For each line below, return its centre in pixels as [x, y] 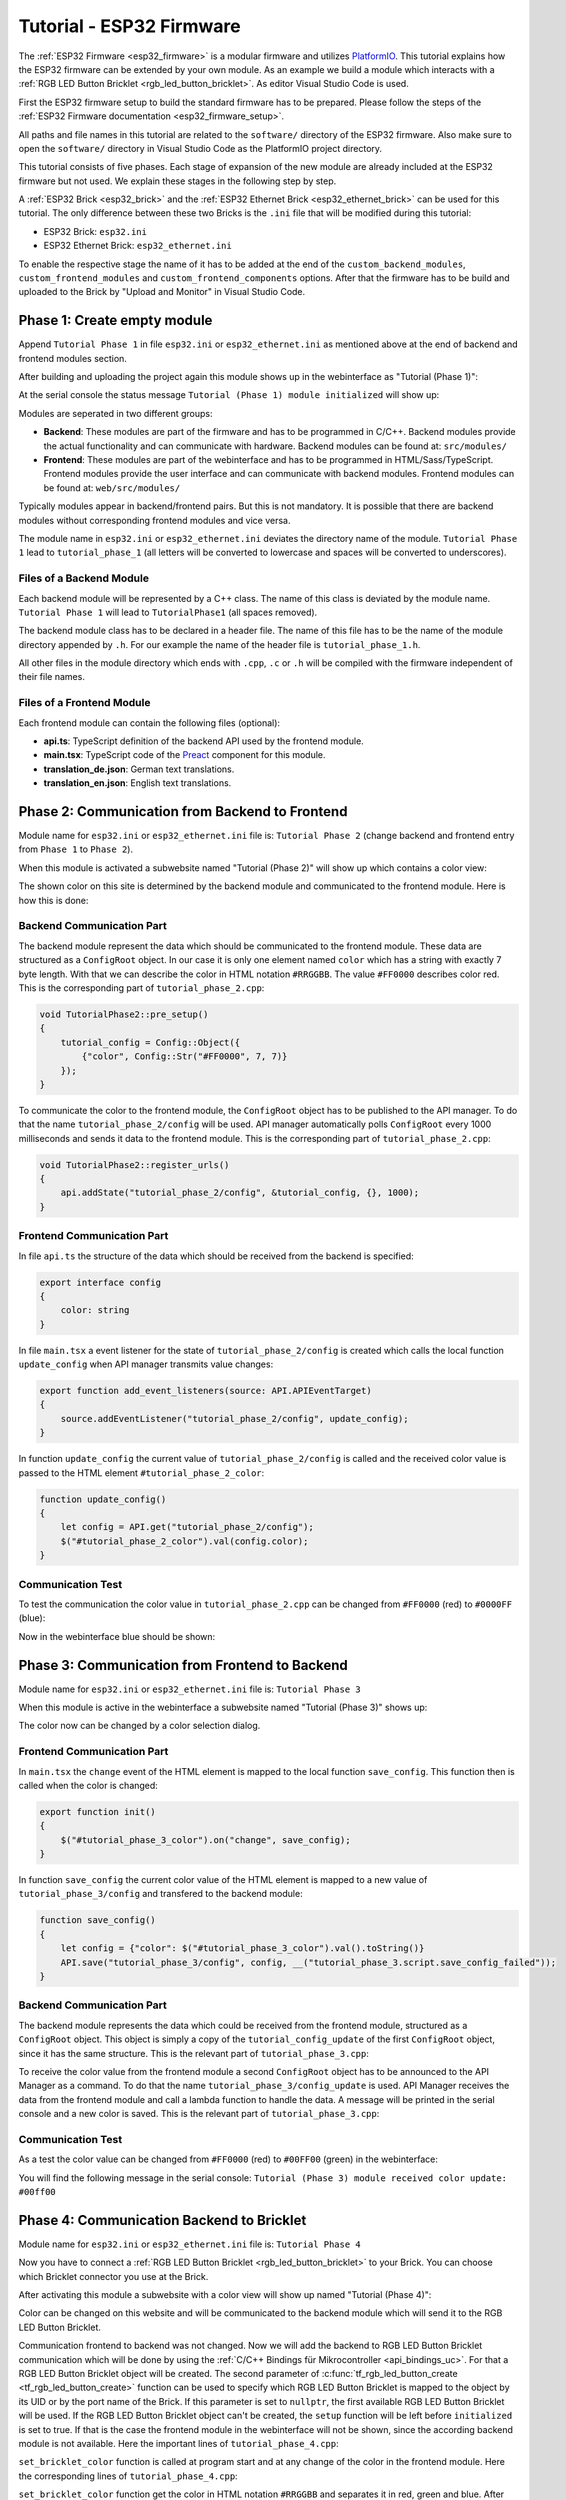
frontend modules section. [72, 358]
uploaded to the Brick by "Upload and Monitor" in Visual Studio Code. [162, 292]
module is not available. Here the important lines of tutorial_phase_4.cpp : [178, 2443]
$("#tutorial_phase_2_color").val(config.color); [184, 1541]
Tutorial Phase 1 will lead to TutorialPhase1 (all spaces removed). [168, 612]
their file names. [51, 677]
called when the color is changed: [88, 1785]
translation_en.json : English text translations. [137, 783]
